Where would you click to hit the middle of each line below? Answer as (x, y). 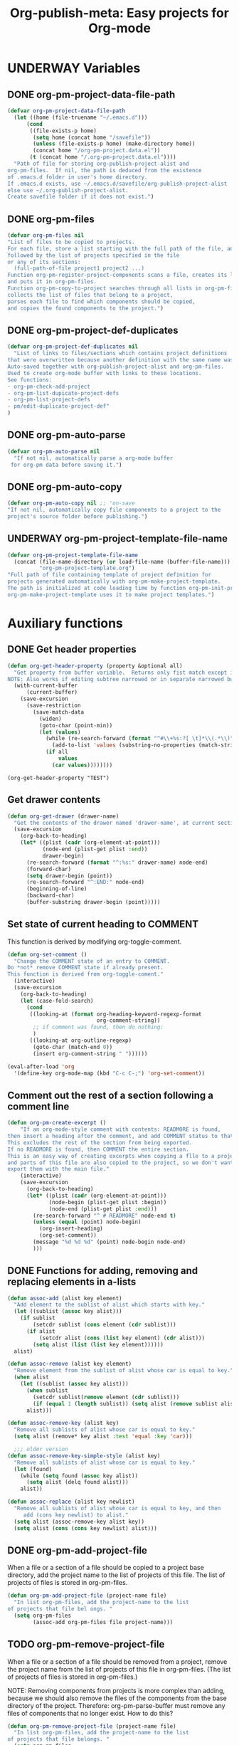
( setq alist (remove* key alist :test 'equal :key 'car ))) (103, 1436)
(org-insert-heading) (71, 1229)
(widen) (50, 719)
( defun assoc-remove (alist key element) (70, 1364)
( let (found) (33, 1469)
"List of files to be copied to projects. (71, 242)
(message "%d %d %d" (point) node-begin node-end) (110, 1242)
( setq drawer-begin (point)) (69, 876)
